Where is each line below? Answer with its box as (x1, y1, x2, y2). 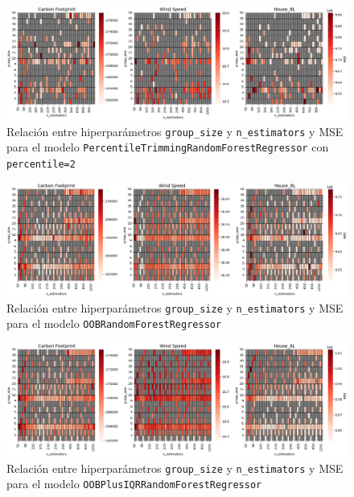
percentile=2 (6, 159, 76, 171)
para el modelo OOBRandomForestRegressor (6, 315, 222, 332)
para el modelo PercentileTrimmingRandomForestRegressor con (6, 139, 329, 155)
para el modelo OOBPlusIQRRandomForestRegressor (6, 475, 262, 492)
